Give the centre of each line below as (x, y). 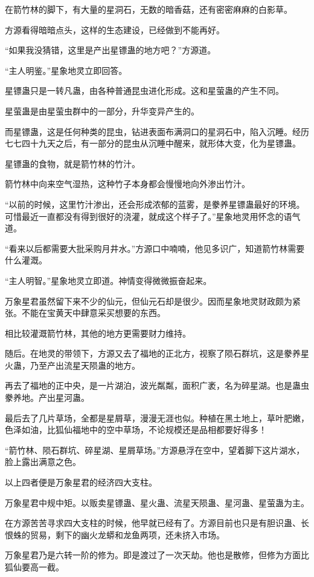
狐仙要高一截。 (34, 567)
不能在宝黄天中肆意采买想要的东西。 (93, 313)
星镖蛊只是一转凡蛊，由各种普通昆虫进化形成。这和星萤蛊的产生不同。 (144, 91)
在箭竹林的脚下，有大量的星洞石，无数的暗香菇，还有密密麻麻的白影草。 (149, 9)
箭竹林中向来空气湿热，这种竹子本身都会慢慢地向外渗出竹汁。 (127, 184)
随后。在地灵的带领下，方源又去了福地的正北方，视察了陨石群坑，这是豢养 (153, 353)
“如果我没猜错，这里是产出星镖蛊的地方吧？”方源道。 (111, 50)
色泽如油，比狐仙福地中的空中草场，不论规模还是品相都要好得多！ (136, 430)
